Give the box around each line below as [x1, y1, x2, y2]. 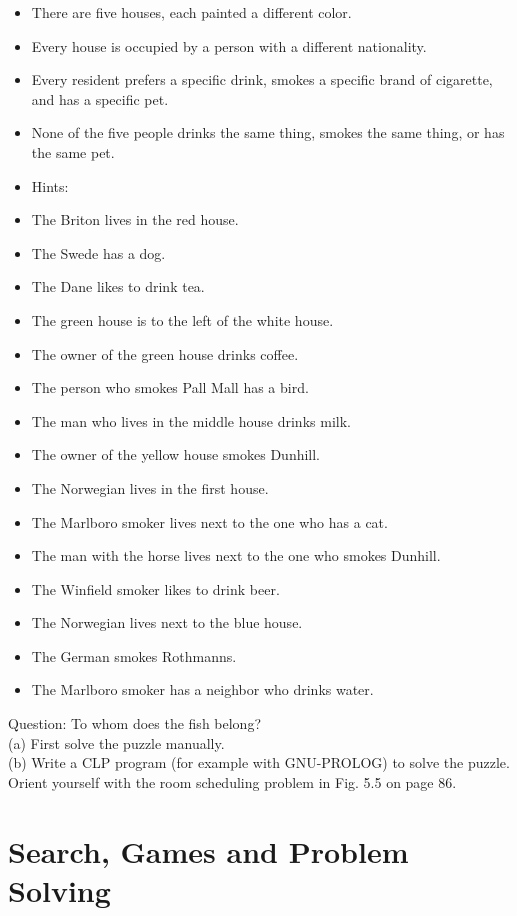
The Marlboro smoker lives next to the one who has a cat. [31, 511, 388, 532]
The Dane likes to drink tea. [31, 276, 205, 297]
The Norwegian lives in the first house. [31, 477, 269, 498]
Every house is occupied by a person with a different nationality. [31, 35, 427, 56]
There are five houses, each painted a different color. [31, 2, 352, 22]
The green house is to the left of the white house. [31, 309, 334, 330]
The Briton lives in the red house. [31, 209, 239, 230]
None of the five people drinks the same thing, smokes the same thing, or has [31, 122, 505, 143]
